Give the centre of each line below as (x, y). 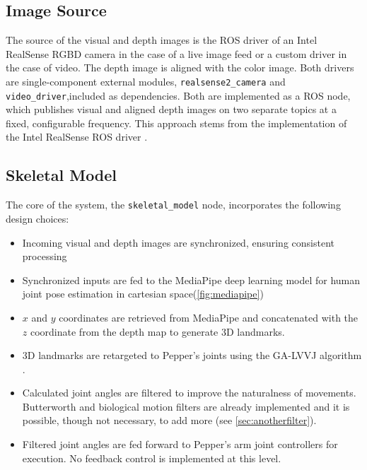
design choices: (37, 218)
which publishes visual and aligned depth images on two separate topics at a (171, 109)
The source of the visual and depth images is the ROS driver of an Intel (162, 40)
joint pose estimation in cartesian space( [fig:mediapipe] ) (143, 294)
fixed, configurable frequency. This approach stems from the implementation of (176, 123)
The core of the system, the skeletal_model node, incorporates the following (173, 205)
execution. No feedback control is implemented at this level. (152, 458)
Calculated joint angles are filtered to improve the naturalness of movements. (189, 393)
